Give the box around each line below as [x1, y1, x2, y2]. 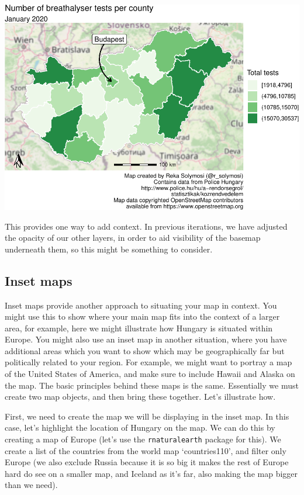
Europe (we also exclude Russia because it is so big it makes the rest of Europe [5, 456, 289, 468]
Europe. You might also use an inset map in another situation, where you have [5, 333, 287, 345]
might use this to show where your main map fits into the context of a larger [5, 310, 280, 323]
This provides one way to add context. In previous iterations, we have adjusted [5, 220, 288, 232]
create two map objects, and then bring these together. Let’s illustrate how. [5, 390, 276, 403]
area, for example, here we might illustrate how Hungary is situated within [5, 321, 273, 334]
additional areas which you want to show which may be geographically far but [5, 344, 285, 356]
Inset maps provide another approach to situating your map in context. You [5, 299, 277, 311]
